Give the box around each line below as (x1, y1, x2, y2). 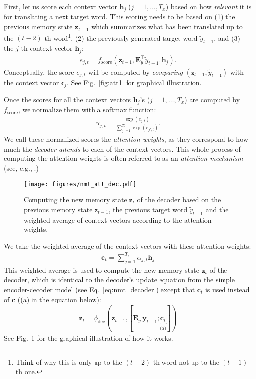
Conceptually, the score (4, 66, 74, 76)
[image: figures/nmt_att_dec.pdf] (24, 180, 137, 188)
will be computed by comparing (88, 66, 183, 76)
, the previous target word (108, 204, 188, 214)
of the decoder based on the (137, 194, 221, 205)
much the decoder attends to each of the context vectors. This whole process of (4, 143, 241, 153)
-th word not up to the (151, 356, 220, 367)
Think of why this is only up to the (15, 356, 122, 367)
